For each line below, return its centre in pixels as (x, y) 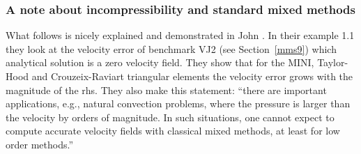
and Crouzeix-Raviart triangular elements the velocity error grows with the (192, 76)
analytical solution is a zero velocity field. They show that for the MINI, (160, 62)
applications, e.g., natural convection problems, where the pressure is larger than (178, 103)
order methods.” (39, 144)
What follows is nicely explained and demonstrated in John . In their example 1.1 (180, 35)
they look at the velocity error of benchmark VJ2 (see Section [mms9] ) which (171, 48)
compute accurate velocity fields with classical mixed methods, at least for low (173, 131)
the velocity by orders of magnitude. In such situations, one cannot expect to (170, 117)
